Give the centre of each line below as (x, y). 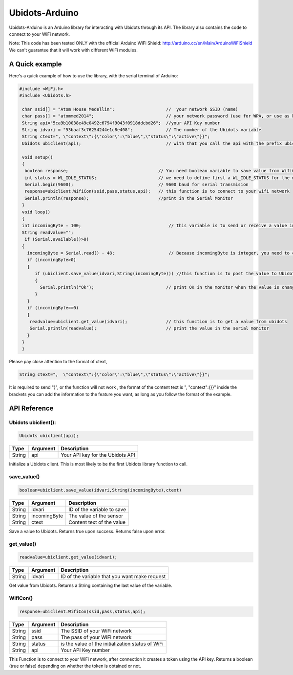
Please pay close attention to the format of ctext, (58, 362)
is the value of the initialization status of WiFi (112, 644)
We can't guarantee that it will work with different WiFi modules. (73, 50)
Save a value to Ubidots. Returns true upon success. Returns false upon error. (87, 531)
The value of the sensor (96, 515)
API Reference (31, 408)
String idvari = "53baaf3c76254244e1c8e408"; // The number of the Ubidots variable (142, 129)
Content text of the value (97, 522)
